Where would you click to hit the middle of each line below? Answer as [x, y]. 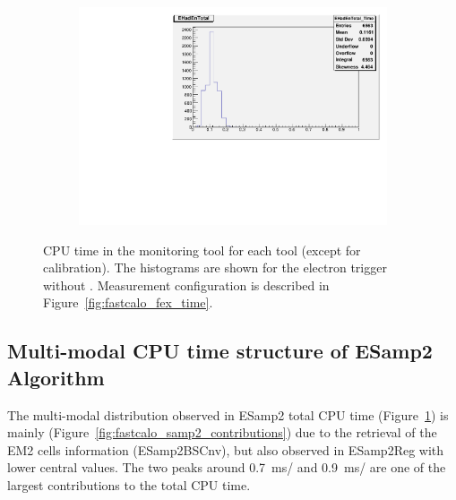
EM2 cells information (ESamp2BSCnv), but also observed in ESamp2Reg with [226, 449]
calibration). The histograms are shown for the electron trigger [215, 267]
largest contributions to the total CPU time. [129, 485]
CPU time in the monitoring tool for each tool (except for [202, 250]
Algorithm [56, 377]
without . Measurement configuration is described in [186, 284]
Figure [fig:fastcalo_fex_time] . [128, 302]
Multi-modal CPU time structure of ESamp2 [220, 351]
